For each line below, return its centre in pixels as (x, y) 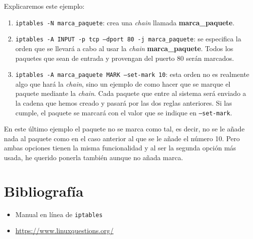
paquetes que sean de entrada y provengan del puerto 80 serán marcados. (125, 58)
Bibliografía (44, 191)
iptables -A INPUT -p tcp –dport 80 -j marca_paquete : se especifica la (128, 39)
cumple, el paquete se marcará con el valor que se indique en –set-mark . (124, 112)
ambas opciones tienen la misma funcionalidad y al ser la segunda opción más (120, 148)
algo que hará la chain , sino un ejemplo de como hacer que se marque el (123, 83)
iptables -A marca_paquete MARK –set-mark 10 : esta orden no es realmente (132, 74)
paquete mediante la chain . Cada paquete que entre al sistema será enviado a (131, 93)
